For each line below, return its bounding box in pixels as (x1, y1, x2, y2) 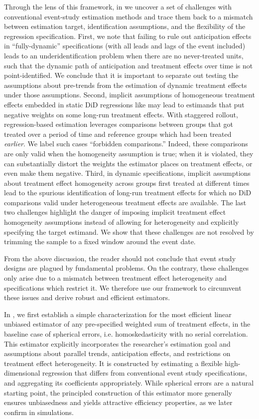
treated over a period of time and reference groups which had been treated (4, 128, 232, 139)
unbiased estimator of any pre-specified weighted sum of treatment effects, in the (4, 319, 251, 329)
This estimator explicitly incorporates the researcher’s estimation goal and (4, 338, 231, 349)
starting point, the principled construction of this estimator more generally (4, 387, 232, 398)
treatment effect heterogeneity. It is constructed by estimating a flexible (4, 358, 223, 368)
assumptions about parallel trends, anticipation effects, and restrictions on (4, 348, 231, 359)
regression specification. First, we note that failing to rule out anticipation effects (4, 30, 252, 41)
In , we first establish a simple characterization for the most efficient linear (4, 309, 232, 319)
